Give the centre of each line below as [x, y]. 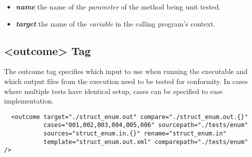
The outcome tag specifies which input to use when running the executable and [126, 71]
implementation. [29, 101]
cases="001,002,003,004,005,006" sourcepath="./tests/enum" [146, 125]
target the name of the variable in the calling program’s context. [115, 23]
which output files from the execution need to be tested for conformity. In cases [126, 81]
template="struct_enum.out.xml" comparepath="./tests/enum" [146, 142]
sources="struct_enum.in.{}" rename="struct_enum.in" [135, 134]
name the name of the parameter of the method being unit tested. [118, 6]
